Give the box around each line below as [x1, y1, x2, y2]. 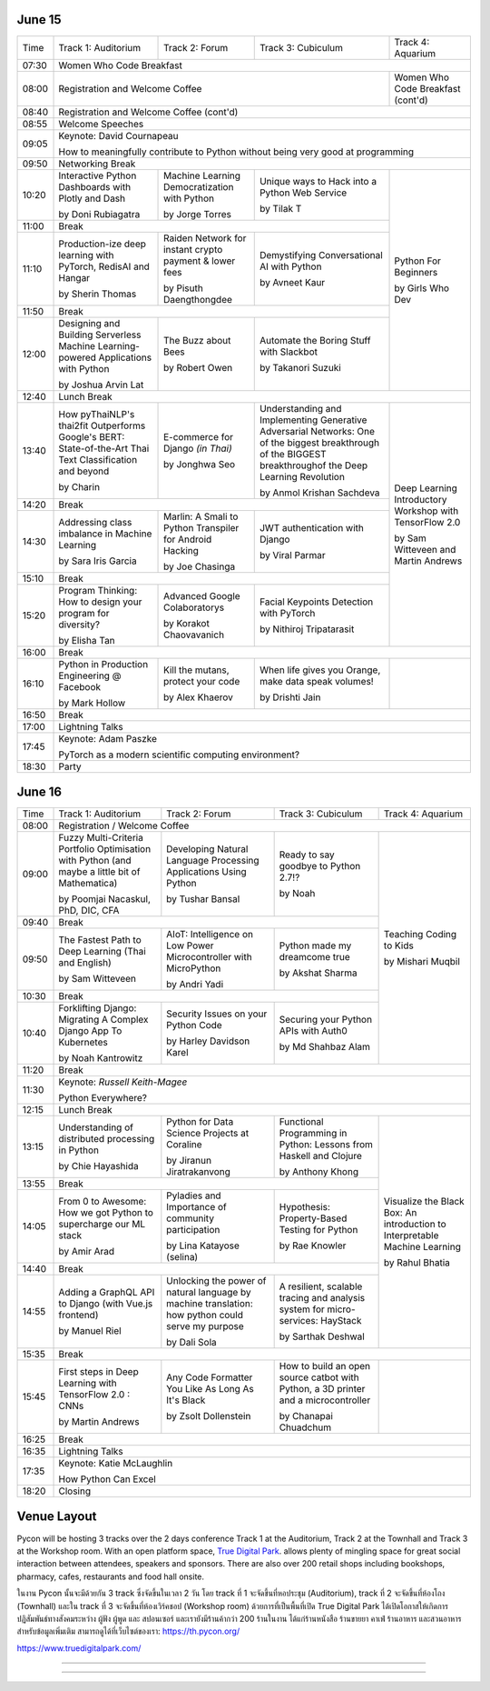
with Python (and [58, 855, 132, 867]
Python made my [279, 939, 352, 952]
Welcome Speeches [58, 117, 144, 130]
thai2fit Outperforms [58, 419, 146, 432]
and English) [58, 956, 113, 969]
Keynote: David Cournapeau [58, 129, 179, 142]
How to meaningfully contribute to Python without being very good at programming [58, 145, 415, 158]
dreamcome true [279, 951, 351, 964]
